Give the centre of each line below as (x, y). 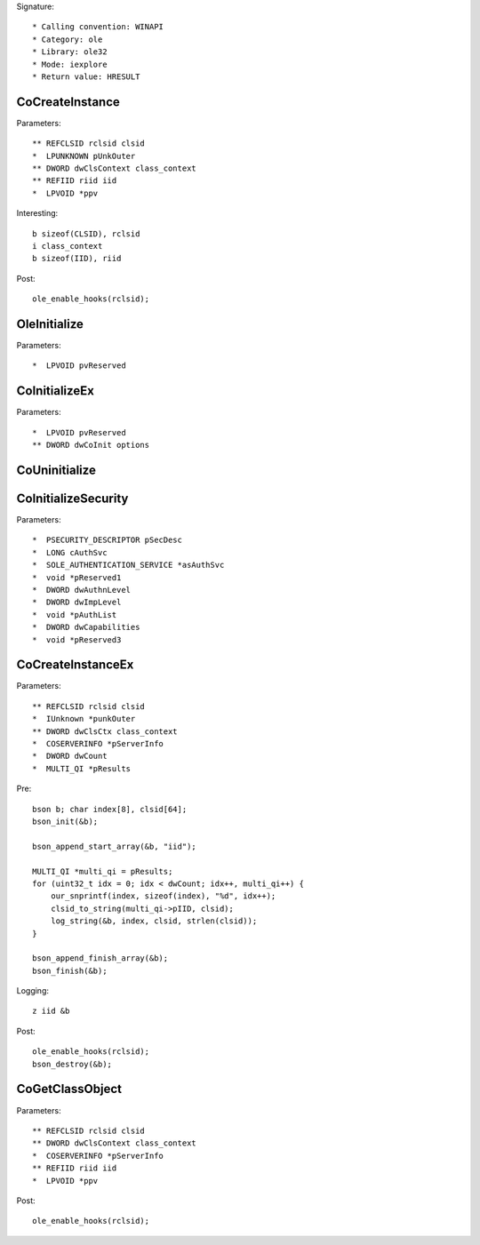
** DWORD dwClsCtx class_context (105, 731)
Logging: (32, 991)
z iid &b (51, 1011)
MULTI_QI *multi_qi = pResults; (103, 871)
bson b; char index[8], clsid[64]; (110, 809)
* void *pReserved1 (77, 577)
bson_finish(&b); (70, 970)
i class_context (68, 246)
